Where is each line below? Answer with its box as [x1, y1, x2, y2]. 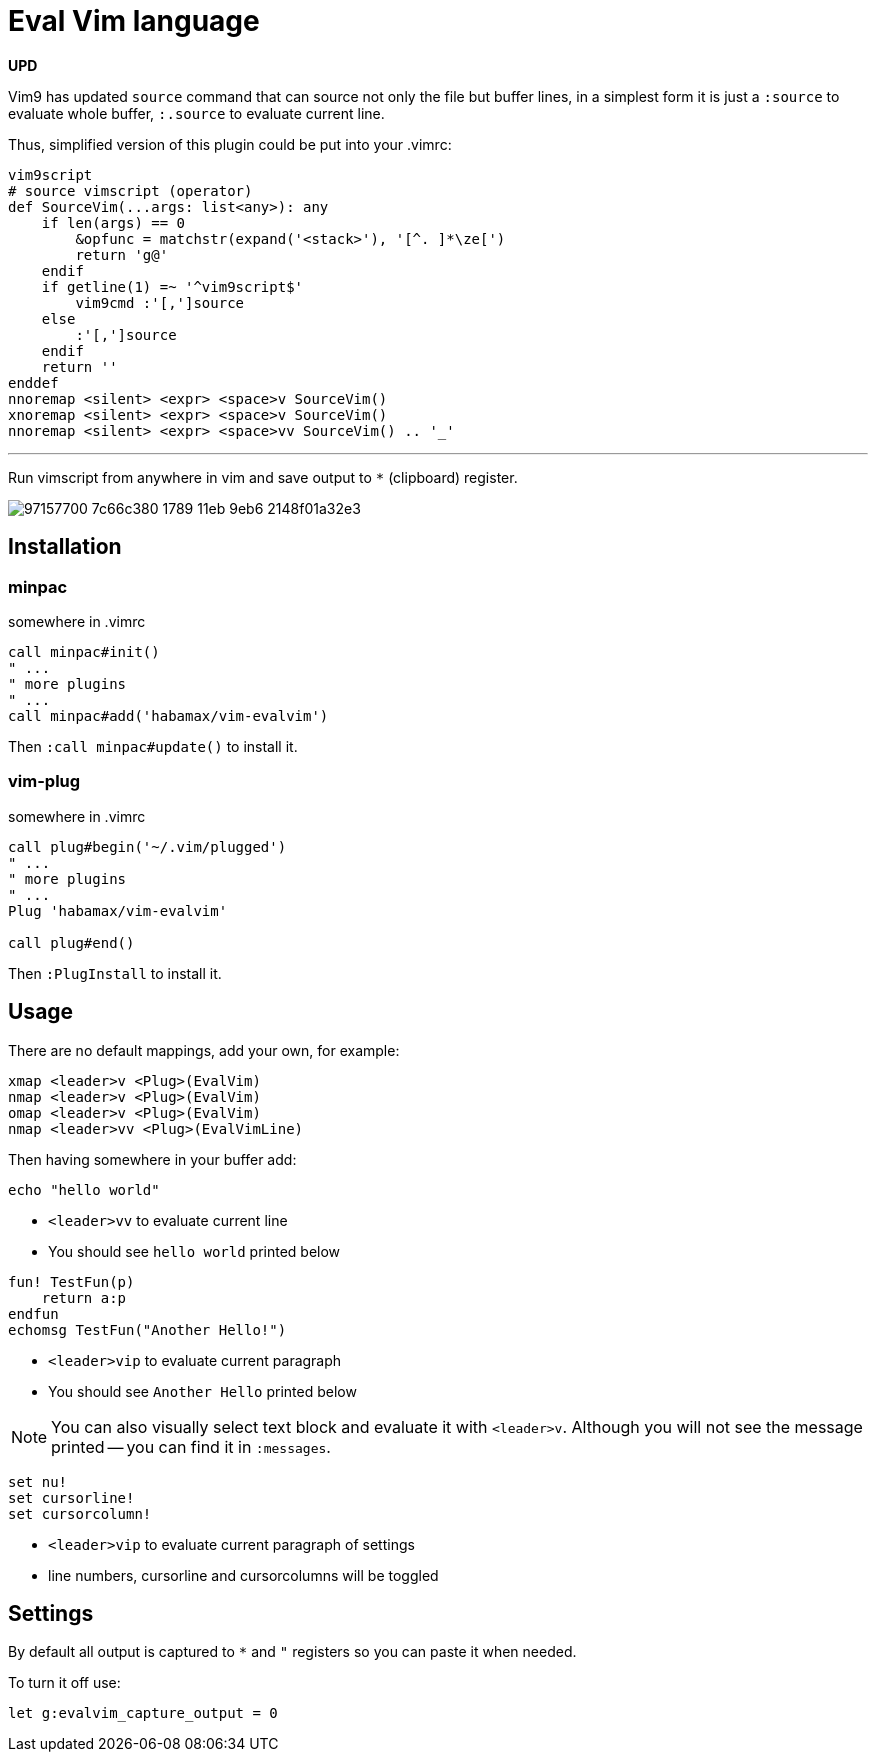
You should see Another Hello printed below [48, 1382, 357, 1400]
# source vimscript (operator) [8, 182, 253, 199]
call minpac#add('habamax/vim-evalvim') [8, 707, 329, 724]
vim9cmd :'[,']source [75, 294, 245, 311]
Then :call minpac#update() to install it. [8, 737, 298, 755]
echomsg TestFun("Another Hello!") [8, 1321, 287, 1338]
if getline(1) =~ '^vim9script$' [41, 278, 304, 295]
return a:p [41, 1289, 127, 1306]
